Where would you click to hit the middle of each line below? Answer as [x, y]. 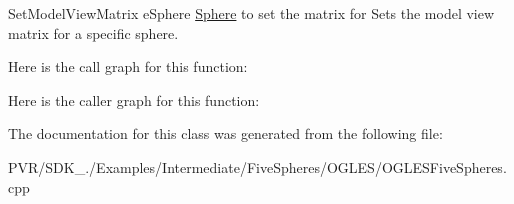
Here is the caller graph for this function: [134, 99]
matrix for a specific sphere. [93, 32]
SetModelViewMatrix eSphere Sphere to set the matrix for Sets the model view [251, 13]
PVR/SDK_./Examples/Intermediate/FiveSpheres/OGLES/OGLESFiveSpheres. [257, 166]
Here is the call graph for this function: [128, 66]
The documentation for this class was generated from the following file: [225, 133]
